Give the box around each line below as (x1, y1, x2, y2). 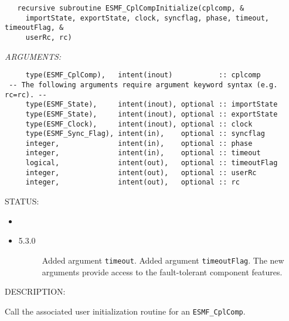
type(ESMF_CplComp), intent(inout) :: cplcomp (25, 71, 261, 80)
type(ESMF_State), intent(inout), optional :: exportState (25, 110, 278, 118)
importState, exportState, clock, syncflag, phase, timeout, (25, 13, 270, 22)
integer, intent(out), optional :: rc (25, 178, 240, 187)
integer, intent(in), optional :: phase (25, 139, 253, 148)
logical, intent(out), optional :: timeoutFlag (25, 159, 278, 168)
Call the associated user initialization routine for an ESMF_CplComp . (5, 305, 246, 317)
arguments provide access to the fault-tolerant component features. (42, 265, 283, 278)
